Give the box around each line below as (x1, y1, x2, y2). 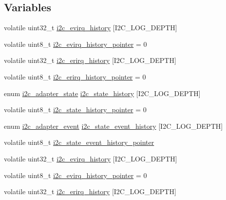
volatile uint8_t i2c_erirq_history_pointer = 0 (4, 71, 146, 81)
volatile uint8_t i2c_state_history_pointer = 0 (4, 104, 147, 115)
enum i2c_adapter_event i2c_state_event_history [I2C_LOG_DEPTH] (4, 120, 223, 131)
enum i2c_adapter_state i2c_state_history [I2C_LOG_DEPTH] (4, 88, 201, 98)
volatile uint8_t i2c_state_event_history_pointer (4, 137, 154, 147)
